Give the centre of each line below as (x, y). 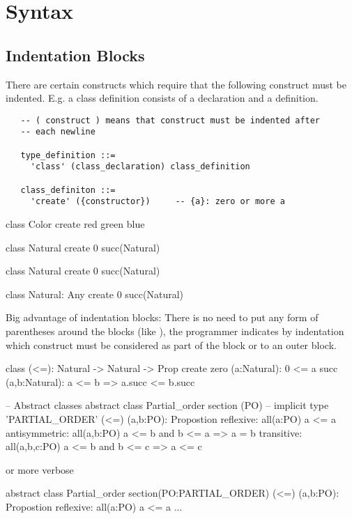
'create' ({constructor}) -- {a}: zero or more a (158, 202)
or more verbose (40, 469)
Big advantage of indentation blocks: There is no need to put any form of (162, 317)
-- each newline (58, 132)
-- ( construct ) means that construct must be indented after (170, 120)
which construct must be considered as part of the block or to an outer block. (171, 344)
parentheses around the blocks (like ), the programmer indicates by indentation (175, 331)
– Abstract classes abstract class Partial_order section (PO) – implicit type (167, 405)
